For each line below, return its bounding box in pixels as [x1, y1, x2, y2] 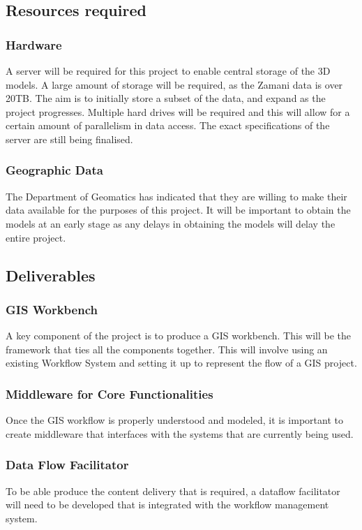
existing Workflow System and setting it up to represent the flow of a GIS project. [6, 355, 357, 370]
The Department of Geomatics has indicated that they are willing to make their [6, 189, 347, 203]
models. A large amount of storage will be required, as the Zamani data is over [6, 77, 343, 91]
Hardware [6, 36, 62, 53]
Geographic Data [6, 161, 103, 179]
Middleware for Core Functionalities [6, 385, 213, 402]
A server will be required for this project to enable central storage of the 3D [6, 64, 331, 78]
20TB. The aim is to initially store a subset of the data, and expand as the [6, 91, 326, 105]
